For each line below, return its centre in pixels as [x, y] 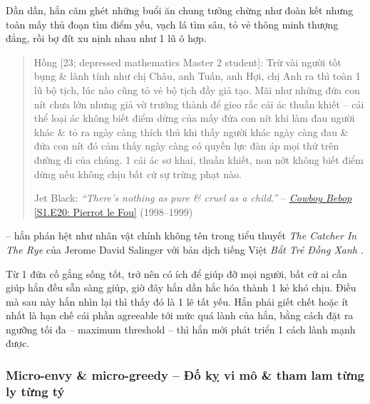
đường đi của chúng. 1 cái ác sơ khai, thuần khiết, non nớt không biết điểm [199, 159]
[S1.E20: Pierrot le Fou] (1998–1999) [113, 211]
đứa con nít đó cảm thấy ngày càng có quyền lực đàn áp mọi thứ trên [186, 146]
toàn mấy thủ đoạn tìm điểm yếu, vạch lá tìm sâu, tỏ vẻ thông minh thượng [172, 24]
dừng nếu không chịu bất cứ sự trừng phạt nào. [138, 173]
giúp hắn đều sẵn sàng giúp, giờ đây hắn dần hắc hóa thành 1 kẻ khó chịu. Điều [181, 288]
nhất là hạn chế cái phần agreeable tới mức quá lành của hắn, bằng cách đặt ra [180, 315]
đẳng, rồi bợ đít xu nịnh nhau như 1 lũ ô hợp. [106, 38]
